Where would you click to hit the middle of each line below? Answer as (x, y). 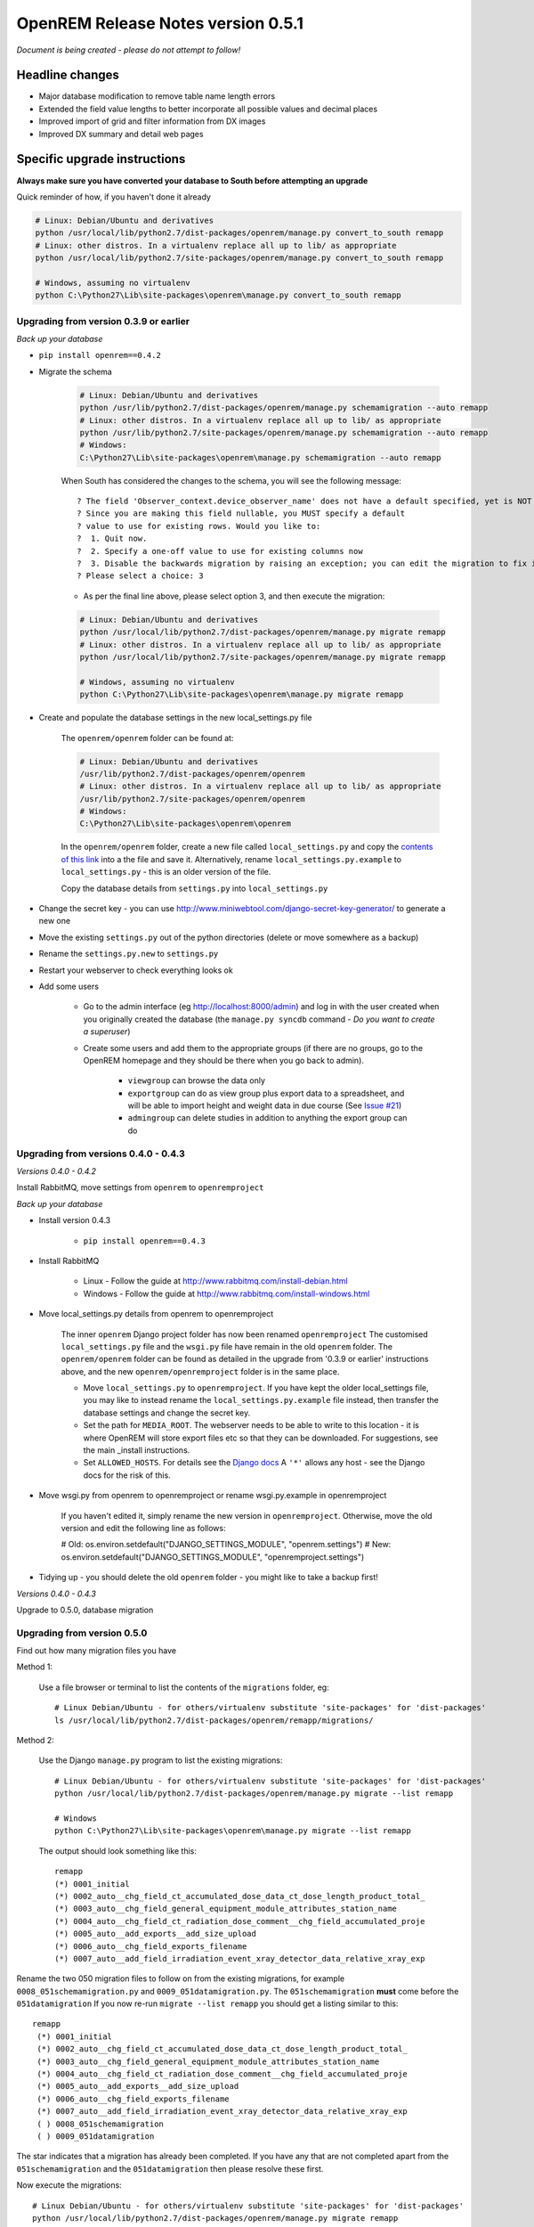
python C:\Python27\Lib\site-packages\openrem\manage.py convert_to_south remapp (218, 295)
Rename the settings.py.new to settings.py (129, 954)
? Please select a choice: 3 (140, 576)
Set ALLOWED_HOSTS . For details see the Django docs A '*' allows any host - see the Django (254, 1463)
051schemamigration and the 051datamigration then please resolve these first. (170, 2168)
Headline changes (68, 75)
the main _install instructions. (137, 1450)
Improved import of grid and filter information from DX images (152, 121)
